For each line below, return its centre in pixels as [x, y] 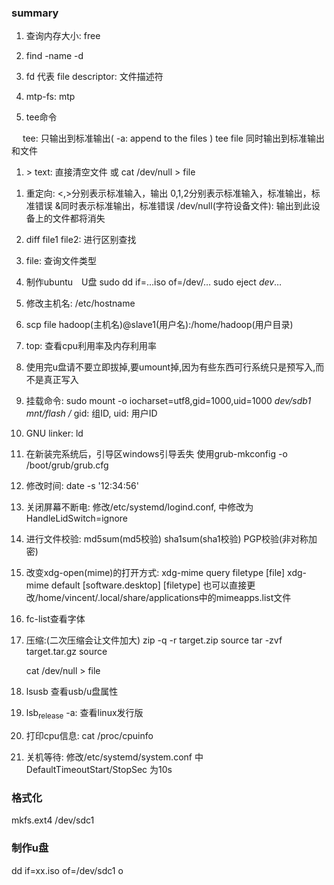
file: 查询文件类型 [61, 261]
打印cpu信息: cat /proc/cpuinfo [89, 736]
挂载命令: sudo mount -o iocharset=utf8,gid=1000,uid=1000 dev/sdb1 [168, 401]
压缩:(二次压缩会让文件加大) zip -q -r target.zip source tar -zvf [154, 640]
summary [35, 13]
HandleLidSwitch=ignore [76, 518]
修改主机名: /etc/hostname [80, 303]
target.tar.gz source [66, 652]
